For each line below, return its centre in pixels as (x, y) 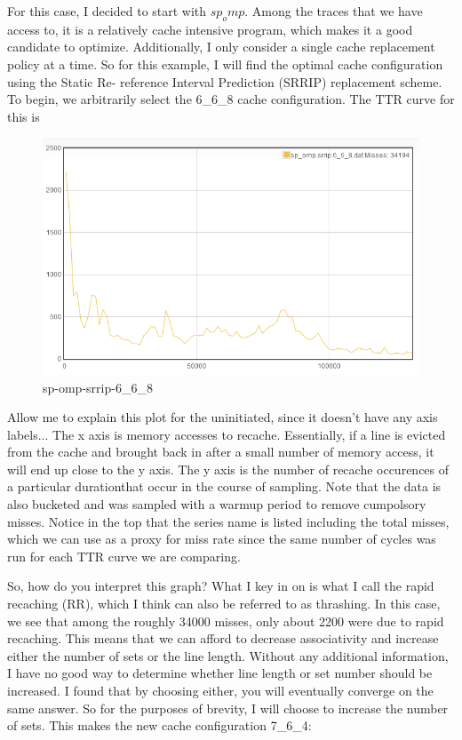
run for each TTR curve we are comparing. (124, 556)
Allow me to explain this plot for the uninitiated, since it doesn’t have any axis (223, 417)
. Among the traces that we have (334, 11)
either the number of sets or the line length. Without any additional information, (228, 655)
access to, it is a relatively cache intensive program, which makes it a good (210, 29)
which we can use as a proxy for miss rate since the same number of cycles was (222, 539)
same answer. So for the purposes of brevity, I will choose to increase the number (228, 708)
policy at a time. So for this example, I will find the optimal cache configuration (225, 64)
